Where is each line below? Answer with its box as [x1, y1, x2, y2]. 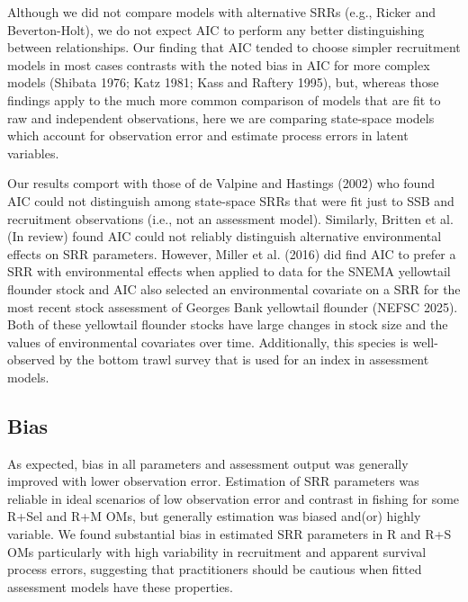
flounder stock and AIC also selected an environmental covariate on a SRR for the [7, 279, 461, 298]
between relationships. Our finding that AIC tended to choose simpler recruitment [7, 38, 461, 57]
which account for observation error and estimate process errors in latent [7, 126, 409, 145]
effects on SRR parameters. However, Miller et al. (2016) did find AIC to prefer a [7, 244, 456, 263]
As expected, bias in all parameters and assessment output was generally [7, 454, 409, 472]
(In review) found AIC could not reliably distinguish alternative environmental [7, 227, 442, 246]
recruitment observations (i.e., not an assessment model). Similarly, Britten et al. [7, 209, 454, 228]
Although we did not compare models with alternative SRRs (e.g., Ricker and [7, 3, 436, 21]
